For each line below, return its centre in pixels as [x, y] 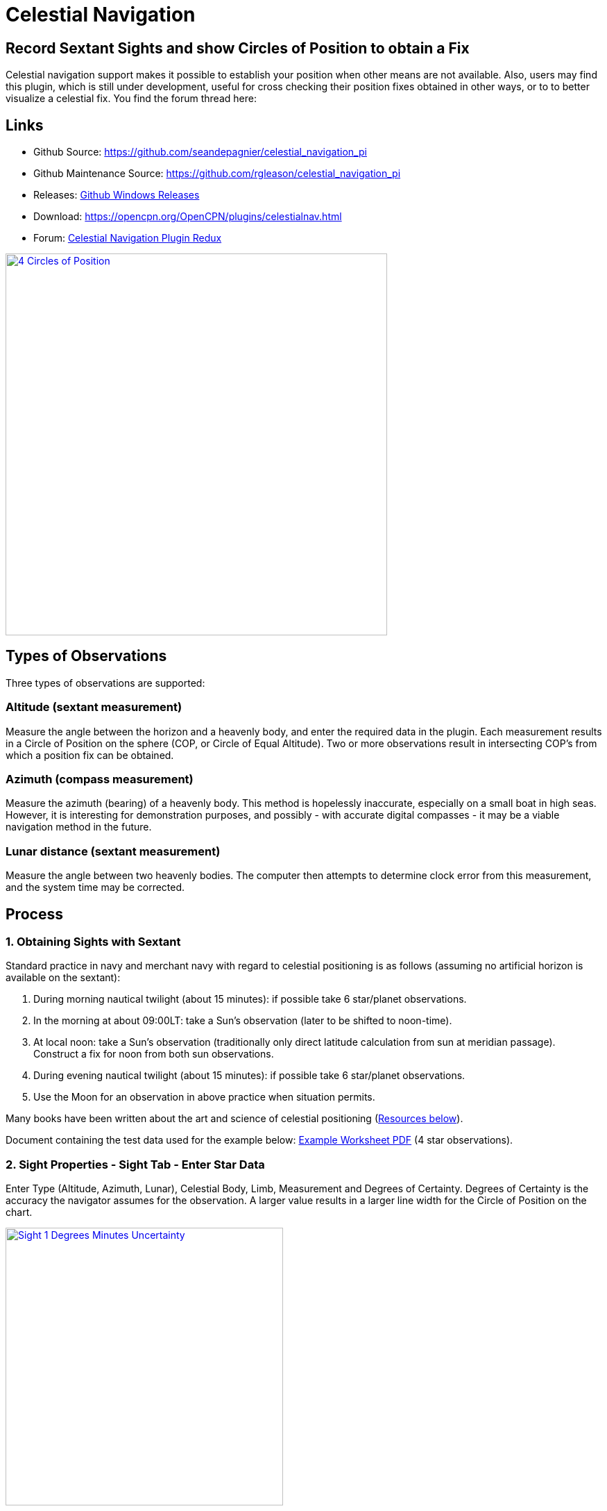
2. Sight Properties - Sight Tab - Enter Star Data [135, 1164]
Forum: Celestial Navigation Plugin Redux [128, 238]
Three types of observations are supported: [105, 683]
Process [34, 914]
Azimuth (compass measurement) [100, 779]
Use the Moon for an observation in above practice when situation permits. [204, 1097]
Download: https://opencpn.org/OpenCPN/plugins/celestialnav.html [188, 217]
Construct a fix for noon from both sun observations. [154, 1054]
